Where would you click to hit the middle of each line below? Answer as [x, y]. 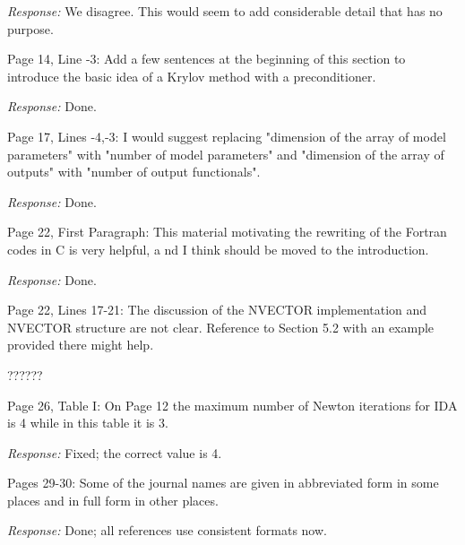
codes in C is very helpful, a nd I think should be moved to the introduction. [218, 249]
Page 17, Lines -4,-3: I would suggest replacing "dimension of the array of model [227, 136]
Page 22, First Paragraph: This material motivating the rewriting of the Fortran [227, 232]
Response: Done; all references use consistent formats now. [167, 530]
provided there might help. [81, 345]
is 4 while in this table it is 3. [88, 423]
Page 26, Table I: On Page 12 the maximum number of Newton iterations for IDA [232, 405]
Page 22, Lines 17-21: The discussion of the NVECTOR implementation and [217, 310]
